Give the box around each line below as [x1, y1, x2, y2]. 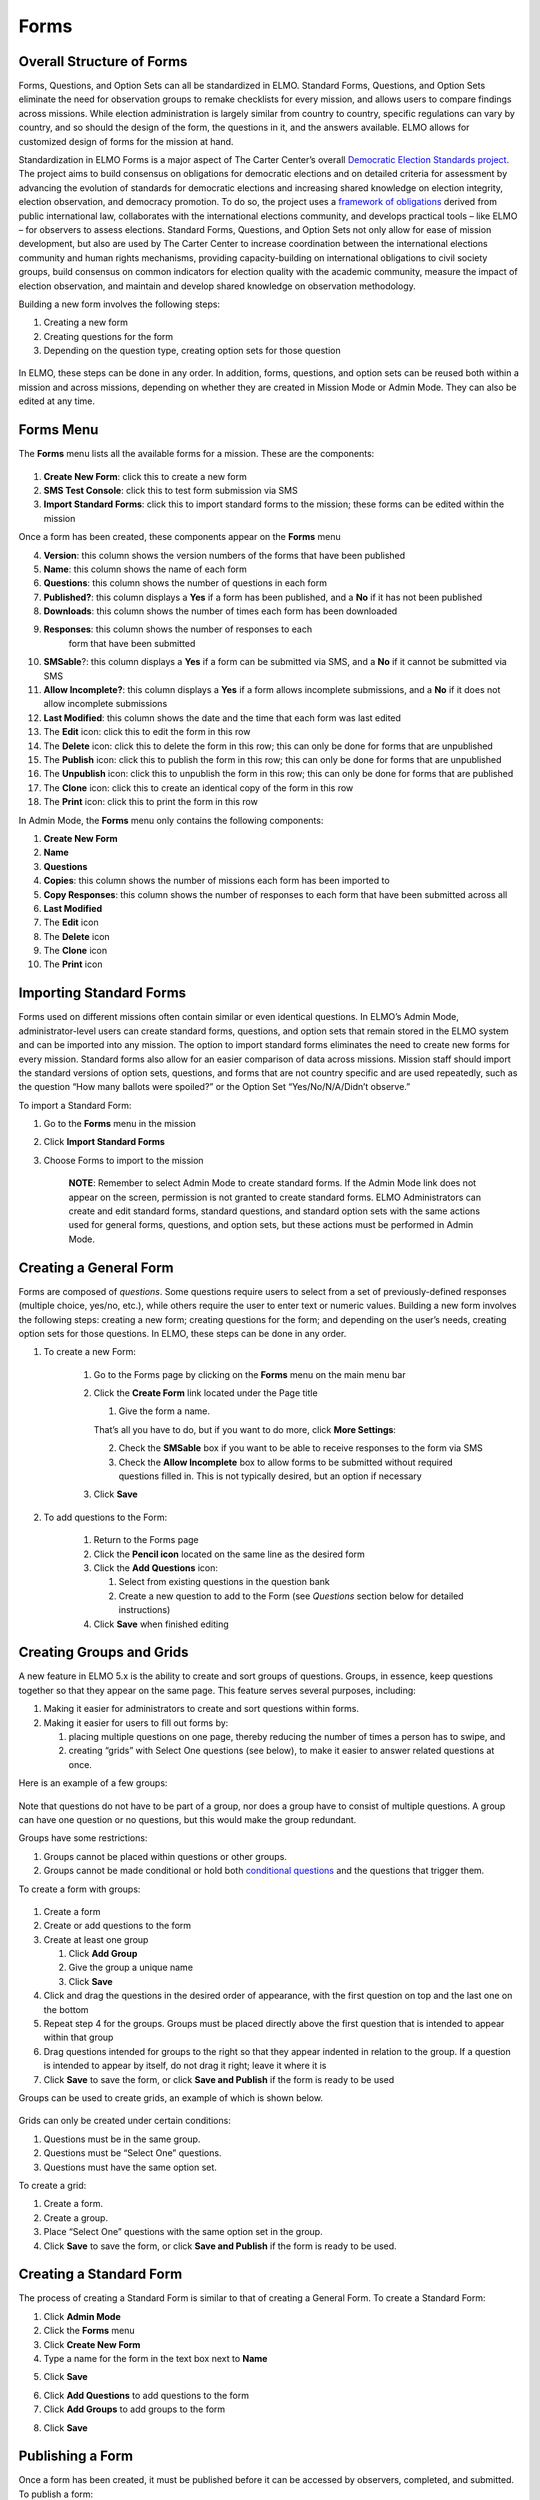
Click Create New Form [43, 2338, 141, 2350]
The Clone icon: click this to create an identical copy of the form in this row [43, 781, 354, 794]
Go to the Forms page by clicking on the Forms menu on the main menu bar [93, 1368, 406, 1380]
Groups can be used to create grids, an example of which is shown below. [18, 2092, 324, 2104]
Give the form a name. [118, 1405, 210, 1417]
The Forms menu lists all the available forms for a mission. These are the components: [18, 448, 375, 460]
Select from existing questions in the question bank [118, 1576, 330, 1588]
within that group [43, 2031, 114, 2044]
